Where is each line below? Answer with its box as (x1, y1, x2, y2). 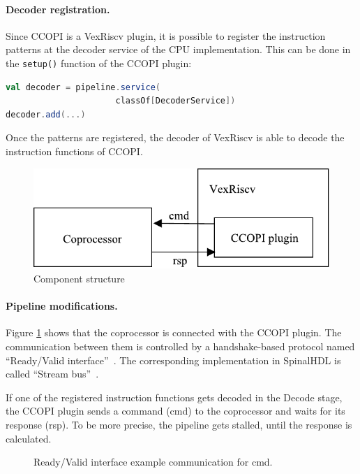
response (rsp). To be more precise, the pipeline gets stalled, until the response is (6, 417, 352, 431)
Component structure (33, 271, 125, 285)
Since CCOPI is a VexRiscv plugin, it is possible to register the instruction (6, 28, 326, 43)
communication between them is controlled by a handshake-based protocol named (6, 338, 355, 353)
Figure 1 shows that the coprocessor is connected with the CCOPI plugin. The (6, 325, 342, 340)
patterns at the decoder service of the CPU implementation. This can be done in (6, 42, 351, 57)
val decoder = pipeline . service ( (6, 82, 160, 92)
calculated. (6, 431, 52, 445)
